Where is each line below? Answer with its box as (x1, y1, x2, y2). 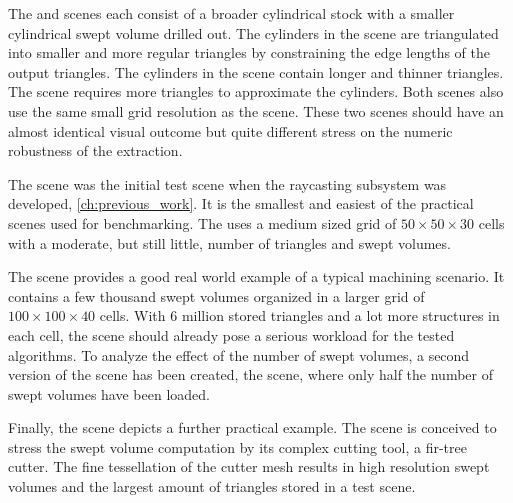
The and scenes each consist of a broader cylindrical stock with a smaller (8, 3, 455, 23)
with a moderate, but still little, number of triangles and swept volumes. (8, 232, 451, 253)
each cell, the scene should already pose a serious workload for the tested (8, 324, 455, 345)
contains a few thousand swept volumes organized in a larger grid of (8, 285, 425, 306)
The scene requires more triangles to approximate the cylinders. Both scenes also (8, 81, 504, 102)
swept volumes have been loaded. (8, 383, 210, 404)
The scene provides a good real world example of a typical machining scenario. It (8, 266, 505, 287)
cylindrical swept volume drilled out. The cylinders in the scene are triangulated (8, 22, 499, 43)
